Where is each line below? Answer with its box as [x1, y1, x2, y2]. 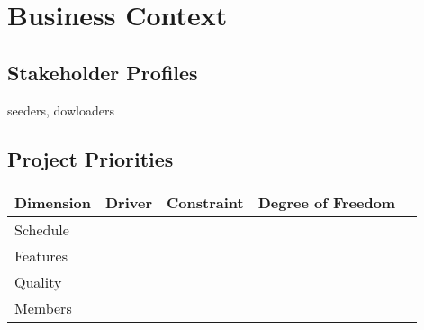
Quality [14, 271, 62, 293]
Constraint [167, 192, 244, 214]
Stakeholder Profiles [7, 58, 198, 86]
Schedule [14, 219, 69, 241]
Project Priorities [7, 144, 174, 172]
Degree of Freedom [257, 192, 396, 214]
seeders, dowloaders [7, 100, 114, 119]
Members [14, 298, 72, 319]
